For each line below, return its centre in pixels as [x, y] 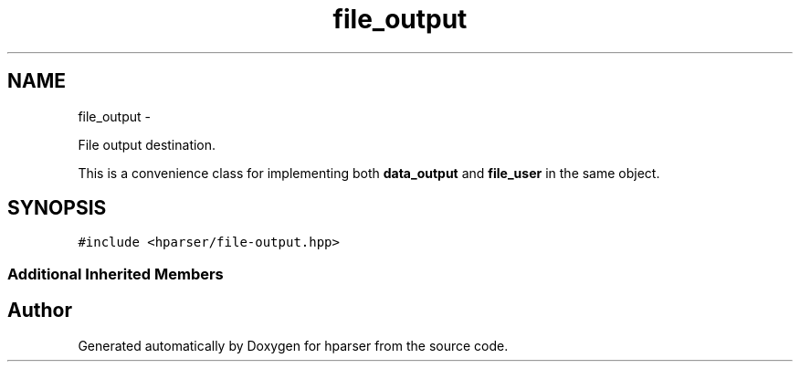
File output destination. [147, 144]
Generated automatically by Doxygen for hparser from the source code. [293, 345]
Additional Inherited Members [116, 274]
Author [40, 311]
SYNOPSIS [57, 208]
